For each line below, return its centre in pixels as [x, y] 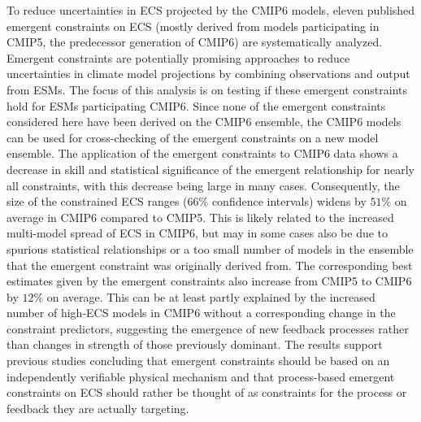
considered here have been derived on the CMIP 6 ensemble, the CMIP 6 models [204, 122]
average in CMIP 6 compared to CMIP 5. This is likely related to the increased [200, 217]
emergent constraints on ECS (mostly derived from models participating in [193, 26]
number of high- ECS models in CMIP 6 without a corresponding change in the [201, 313]
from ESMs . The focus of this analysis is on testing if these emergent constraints [207, 89]
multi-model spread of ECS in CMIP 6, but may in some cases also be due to [197, 233]
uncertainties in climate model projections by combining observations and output [208, 74]
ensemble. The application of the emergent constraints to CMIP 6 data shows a [202, 153]
